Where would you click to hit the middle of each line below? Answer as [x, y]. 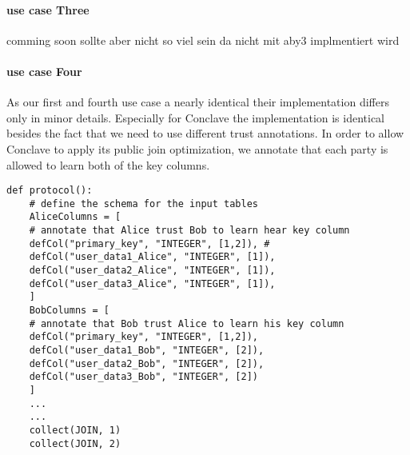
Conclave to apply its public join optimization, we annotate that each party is [197, 148]
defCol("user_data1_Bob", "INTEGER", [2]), [147, 351]
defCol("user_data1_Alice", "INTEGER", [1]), [152, 257]
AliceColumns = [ [75, 217]
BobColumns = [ [69, 311]
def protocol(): [50, 191]
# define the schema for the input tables [143, 204]
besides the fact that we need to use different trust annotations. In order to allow [205, 133]
